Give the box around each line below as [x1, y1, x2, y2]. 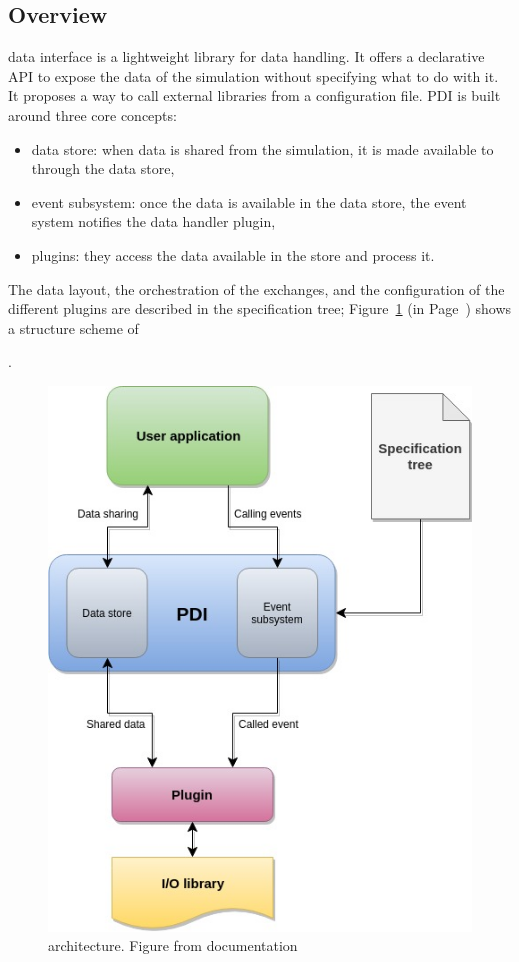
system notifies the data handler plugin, [31, 211, 276, 232]
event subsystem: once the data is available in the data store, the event [31, 191, 467, 212]
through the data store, [31, 158, 175, 179]
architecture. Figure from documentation [48, 935, 298, 956]
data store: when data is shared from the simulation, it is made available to [31, 138, 494, 159]
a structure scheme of [8, 317, 139, 338]
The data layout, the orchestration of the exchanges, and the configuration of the [8, 278, 505, 299]
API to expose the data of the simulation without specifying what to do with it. [8, 65, 499, 86]
